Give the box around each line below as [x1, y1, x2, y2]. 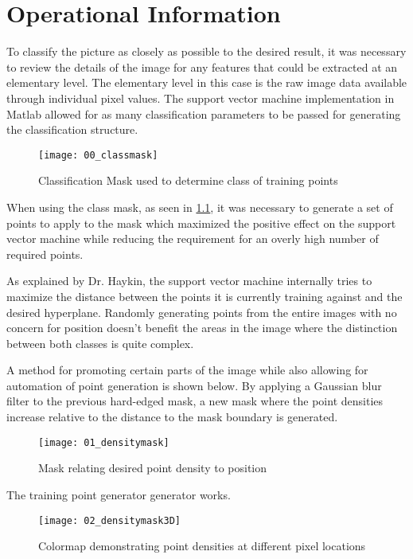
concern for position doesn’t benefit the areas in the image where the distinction [6, 319, 398, 336]
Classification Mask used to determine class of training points [38, 172, 338, 189]
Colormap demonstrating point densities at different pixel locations [38, 537, 366, 554]
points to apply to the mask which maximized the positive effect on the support [6, 214, 396, 231]
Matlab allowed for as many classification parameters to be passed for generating [6, 105, 401, 122]
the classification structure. [6, 121, 138, 138]
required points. [6, 245, 84, 262]
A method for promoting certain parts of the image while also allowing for [6, 362, 368, 378]
